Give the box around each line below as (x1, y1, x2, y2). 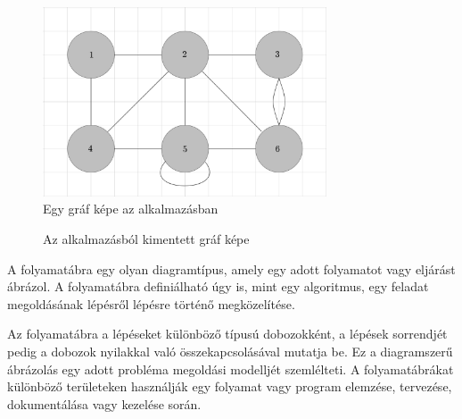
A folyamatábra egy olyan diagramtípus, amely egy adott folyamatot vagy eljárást (7, 259, 456, 278)
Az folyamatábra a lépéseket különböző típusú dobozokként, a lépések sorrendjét (7, 324, 448, 343)
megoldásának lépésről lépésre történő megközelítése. (7, 294, 295, 313)
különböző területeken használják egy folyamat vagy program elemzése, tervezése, (7, 377, 452, 396)
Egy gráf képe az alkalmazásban (43, 199, 219, 218)
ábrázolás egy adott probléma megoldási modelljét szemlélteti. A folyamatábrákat (7, 359, 454, 378)
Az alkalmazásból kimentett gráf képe (43, 229, 250, 247)
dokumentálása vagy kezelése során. (7, 394, 202, 413)
